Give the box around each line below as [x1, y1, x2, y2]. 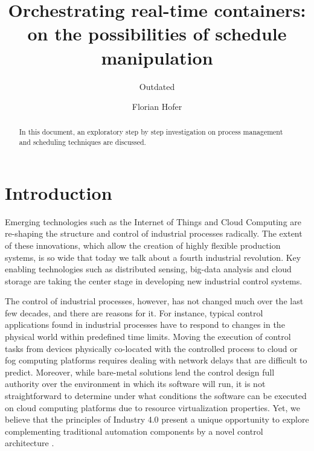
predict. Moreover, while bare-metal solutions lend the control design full [5, 365, 275, 378]
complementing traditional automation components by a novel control [5, 424, 263, 437]
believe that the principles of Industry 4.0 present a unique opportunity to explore [5, 413, 309, 426]
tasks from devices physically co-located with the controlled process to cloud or [5, 342, 298, 354]
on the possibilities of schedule [27, 21, 287, 46]
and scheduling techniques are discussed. [19, 137, 146, 147]
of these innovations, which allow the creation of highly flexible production [5, 238, 281, 251]
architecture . [5, 437, 54, 449]
